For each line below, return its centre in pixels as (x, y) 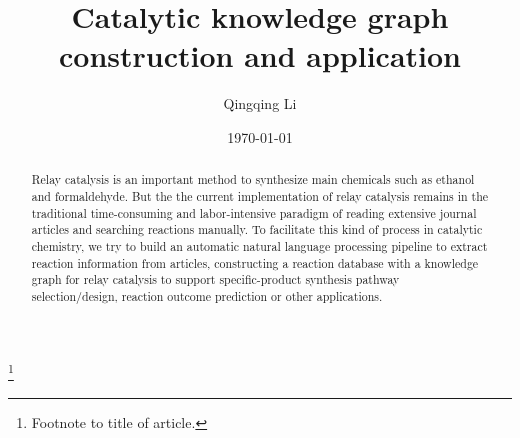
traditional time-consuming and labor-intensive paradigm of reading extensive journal (254, 212)
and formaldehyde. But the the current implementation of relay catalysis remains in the (260, 195)
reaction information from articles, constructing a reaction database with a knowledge (255, 262)
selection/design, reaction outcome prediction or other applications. (207, 295)
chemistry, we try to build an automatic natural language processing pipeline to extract (259, 245)
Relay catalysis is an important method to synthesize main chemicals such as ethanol (253, 179)
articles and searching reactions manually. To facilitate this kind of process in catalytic (257, 229)
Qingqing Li (260, 103)
